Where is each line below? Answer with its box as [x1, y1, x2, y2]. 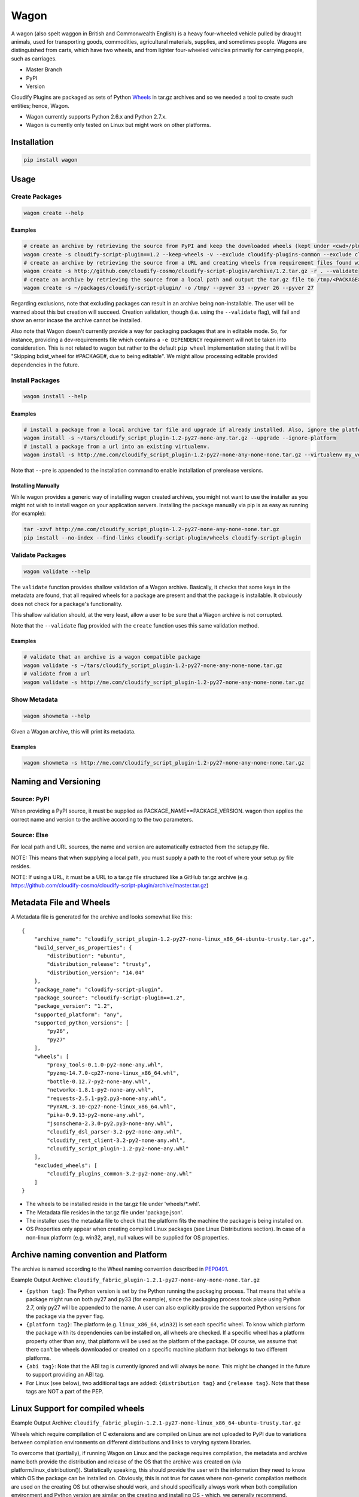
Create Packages [11, 192, 62, 201]
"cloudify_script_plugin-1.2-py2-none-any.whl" [47, 1145, 189, 1152]
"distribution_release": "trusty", [47, 961, 151, 968]
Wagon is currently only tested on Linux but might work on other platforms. [26, 122, 211, 129]
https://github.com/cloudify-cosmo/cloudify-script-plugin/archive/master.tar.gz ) [11, 882, 209, 889]
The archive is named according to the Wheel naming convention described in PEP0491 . [11, 1265, 229, 1272]
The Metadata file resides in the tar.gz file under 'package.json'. [26, 1208, 184, 1216]
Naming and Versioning [11, 777, 101, 787]
